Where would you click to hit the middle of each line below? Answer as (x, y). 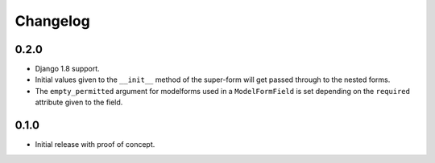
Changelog (52, 21)
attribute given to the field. (79, 102)
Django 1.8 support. (67, 69)
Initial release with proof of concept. (95, 145)
